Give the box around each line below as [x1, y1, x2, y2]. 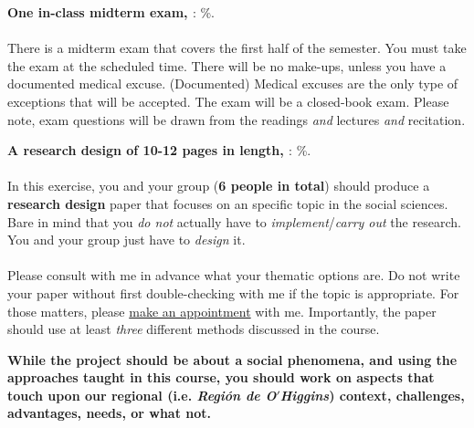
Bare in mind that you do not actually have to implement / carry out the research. [7, 212, 461, 231]
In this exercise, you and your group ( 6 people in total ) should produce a [7, 176, 430, 195]
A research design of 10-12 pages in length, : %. [7, 141, 311, 160]
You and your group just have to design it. [7, 230, 246, 249]
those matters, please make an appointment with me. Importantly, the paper [7, 301, 437, 320]
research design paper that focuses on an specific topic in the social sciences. [7, 193, 448, 213]
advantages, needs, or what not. [7, 403, 212, 423]
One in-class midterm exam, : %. [7, 3, 215, 21]
